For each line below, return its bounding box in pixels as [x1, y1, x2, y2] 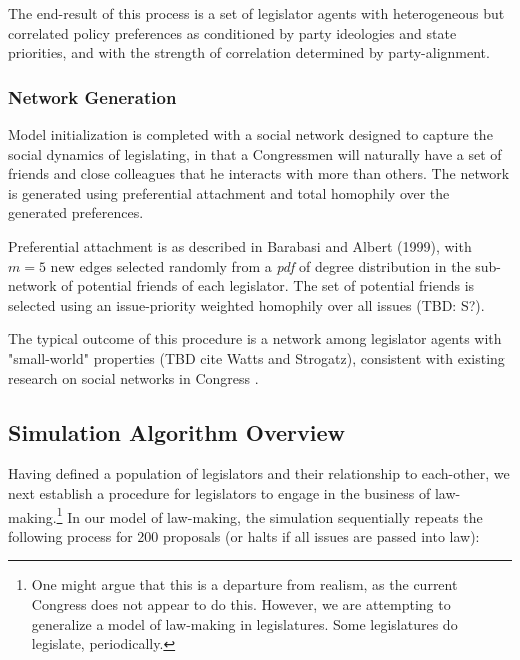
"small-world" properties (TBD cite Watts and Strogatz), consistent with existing [8, 347, 505, 368]
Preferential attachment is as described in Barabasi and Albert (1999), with [8, 235, 472, 256]
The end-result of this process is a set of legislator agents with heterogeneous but [8, 3, 505, 23]
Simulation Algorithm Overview [8, 416, 345, 447]
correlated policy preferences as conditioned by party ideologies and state [8, 22, 457, 43]
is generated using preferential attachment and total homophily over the [8, 182, 450, 203]
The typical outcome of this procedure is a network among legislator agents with [8, 328, 502, 349]
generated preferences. [8, 202, 144, 223]
